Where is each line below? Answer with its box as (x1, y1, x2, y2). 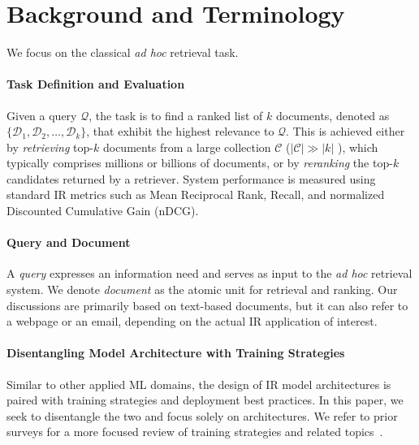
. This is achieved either (286, 123, 405, 140)
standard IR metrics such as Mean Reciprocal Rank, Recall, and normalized (6, 186, 385, 203)
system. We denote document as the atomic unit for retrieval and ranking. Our (6, 281, 398, 298)
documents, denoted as (275, 106, 390, 123)
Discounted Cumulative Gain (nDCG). (6, 202, 199, 219)
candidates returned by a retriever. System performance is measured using (6, 170, 376, 187)
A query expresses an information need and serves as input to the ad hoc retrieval (6, 265, 413, 282)
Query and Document (6, 234, 131, 251)
